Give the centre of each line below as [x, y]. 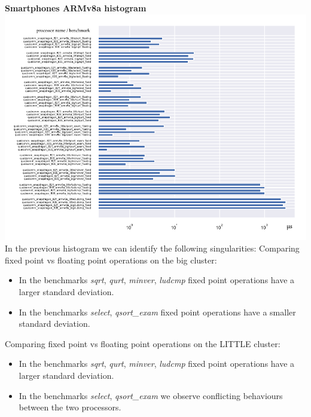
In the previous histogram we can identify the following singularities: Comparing [152, 248]
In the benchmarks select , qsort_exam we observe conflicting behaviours [151, 395]
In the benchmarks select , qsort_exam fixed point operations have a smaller [157, 312]
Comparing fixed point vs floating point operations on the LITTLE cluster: [143, 343]
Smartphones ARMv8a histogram [76, 8]
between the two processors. [70, 407]
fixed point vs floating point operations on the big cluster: [111, 260]
